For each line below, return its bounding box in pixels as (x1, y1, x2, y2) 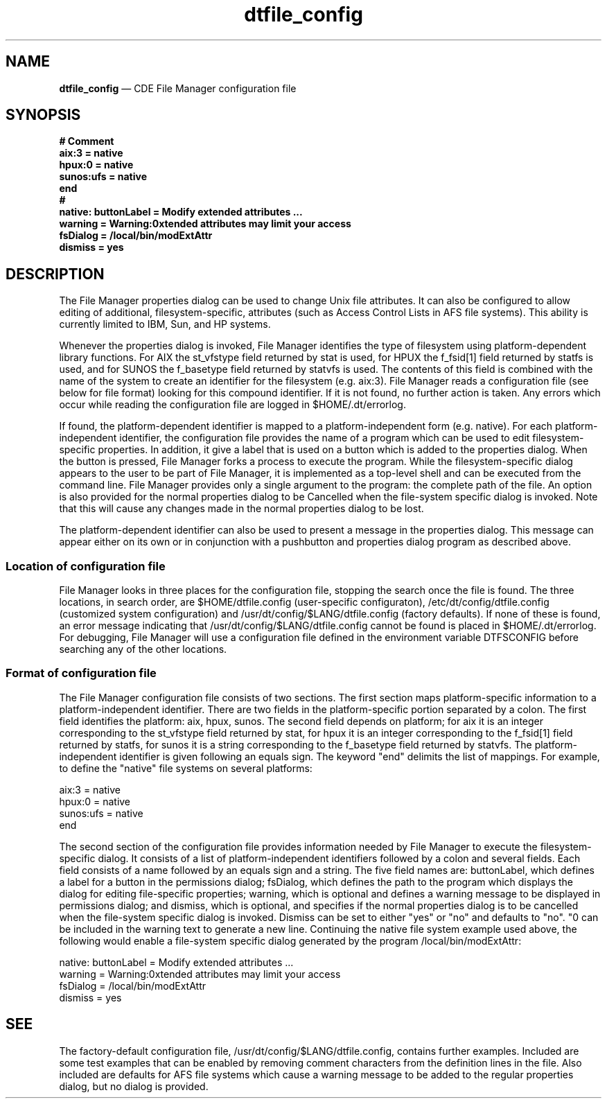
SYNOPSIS (6, 106, 81, 124)
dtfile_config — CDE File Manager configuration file (59, 82, 297, 94)
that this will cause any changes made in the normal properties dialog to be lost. (59, 502, 424, 515)
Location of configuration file (6, 559, 166, 573)
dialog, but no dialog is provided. (59, 1080, 209, 1092)
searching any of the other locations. (59, 643, 227, 656)
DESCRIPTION (6, 265, 105, 283)
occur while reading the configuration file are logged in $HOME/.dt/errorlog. (59, 398, 406, 411)
